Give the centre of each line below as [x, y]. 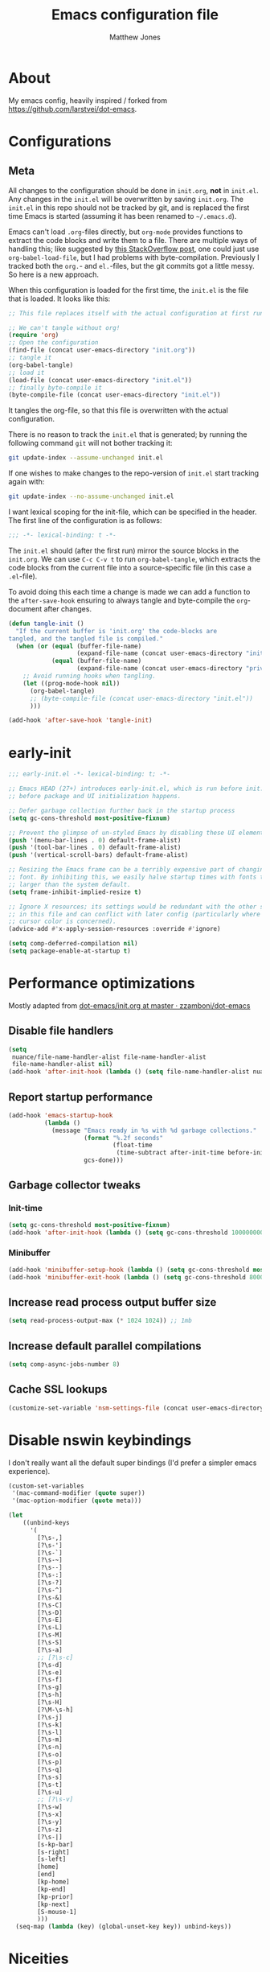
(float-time [132, 1145]
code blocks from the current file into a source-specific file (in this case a [130, 567]
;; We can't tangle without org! [64, 327]
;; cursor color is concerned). [62, 922]
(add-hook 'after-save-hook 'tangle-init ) [80, 720]
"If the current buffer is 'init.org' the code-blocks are [117, 631]
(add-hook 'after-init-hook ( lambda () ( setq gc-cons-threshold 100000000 [136, 1233]
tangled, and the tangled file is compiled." [86, 638]
